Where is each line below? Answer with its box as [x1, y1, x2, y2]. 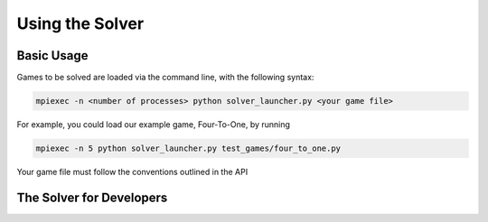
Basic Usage [16, 48, 89, 63]
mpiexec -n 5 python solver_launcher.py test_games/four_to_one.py [35, 143, 342, 153]
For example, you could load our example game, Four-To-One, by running [16, 119, 291, 130]
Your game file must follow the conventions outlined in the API [16, 167, 249, 177]
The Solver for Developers [16, 190, 168, 205]
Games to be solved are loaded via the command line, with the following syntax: [16, 72, 314, 83]
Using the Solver [16, 14, 145, 33]
